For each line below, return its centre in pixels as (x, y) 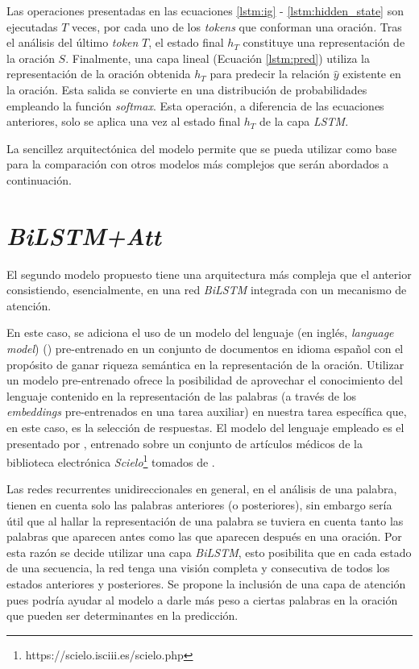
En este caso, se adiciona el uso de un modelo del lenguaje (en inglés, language (200, 332)
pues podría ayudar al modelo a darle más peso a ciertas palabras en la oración (202, 599)
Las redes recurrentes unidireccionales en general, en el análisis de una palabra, (202, 489)
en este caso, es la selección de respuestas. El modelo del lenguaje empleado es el (205, 427)
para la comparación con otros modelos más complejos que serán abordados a (198, 164)
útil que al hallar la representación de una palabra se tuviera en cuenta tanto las (205, 520)
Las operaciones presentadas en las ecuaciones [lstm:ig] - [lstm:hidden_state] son (205, 10)
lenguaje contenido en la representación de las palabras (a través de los (182, 395)
